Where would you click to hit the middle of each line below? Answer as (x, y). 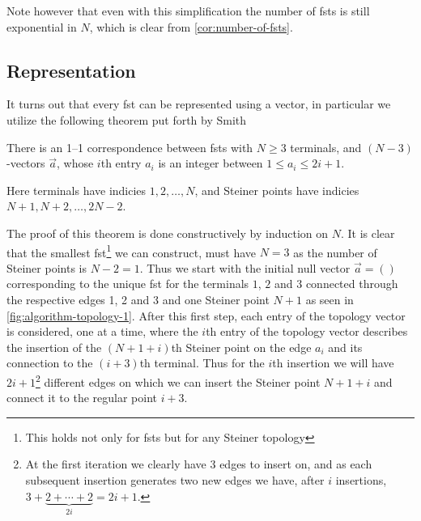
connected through (352, 284)
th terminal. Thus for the (202, 363)
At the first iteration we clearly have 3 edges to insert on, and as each (199, 464)
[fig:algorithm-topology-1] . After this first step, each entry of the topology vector (206, 315)
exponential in (42, 26)
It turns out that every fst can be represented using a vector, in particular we (199, 104)
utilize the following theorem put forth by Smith (127, 119)
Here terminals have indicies (77, 190)
